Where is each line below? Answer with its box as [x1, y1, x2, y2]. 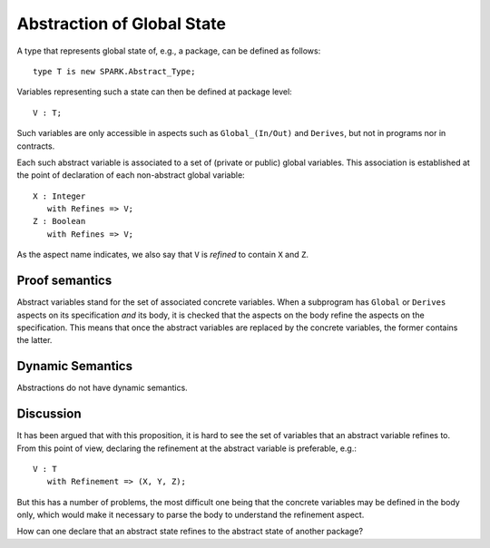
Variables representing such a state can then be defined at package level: [16, 86, 292, 97]
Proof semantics [16, 273, 113, 289]
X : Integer [33, 191, 86, 201]
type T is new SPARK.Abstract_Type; [33, 66, 196, 76]
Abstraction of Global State [16, 14, 227, 34]
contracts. [16, 141, 55, 152]
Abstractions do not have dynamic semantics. [16, 382, 188, 394]
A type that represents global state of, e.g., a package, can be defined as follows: [16, 45, 321, 56]
